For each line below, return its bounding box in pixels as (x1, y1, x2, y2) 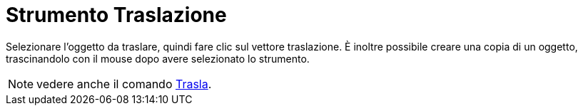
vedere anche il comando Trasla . (36, 76, 212, 91)
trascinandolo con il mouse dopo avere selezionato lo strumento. (6, 52, 310, 65)
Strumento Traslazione (6, 3, 227, 27)
